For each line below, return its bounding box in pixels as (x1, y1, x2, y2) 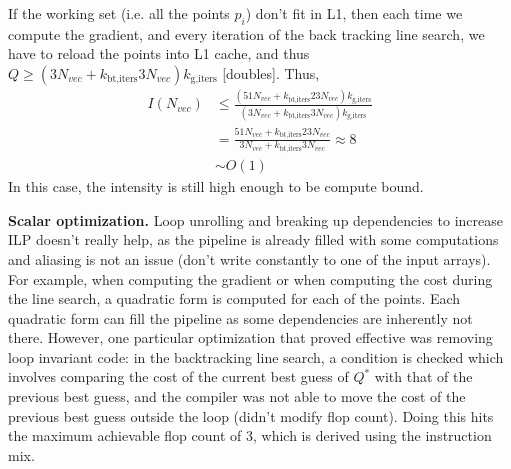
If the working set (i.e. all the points (8, 3, 230, 23)
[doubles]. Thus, (222, 62, 320, 83)
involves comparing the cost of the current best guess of (8, 366, 349, 387)
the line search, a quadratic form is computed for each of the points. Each (8, 288, 461, 309)
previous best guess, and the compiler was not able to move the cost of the (8, 386, 466, 407)
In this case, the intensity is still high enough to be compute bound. (8, 176, 424, 197)
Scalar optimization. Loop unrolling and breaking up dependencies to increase (8, 209, 503, 230)
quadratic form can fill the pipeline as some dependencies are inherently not (8, 307, 473, 328)
